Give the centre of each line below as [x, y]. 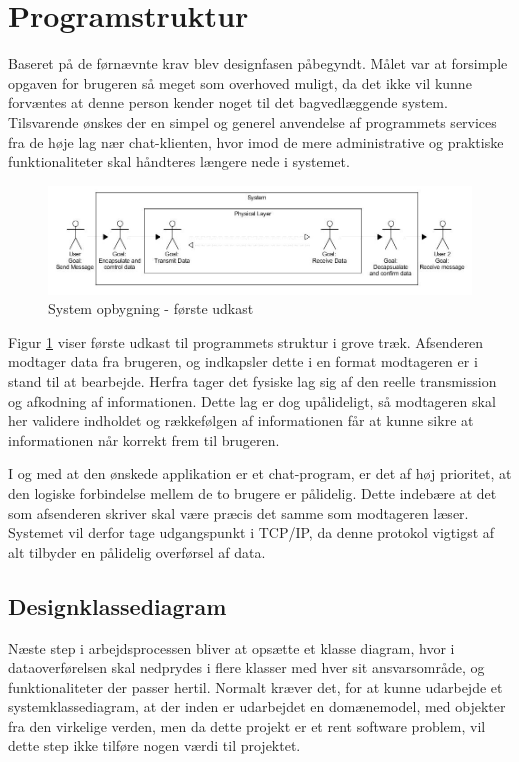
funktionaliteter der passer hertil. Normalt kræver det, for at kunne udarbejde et [255, 686]
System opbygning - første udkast [151, 308]
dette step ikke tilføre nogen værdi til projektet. [154, 745]
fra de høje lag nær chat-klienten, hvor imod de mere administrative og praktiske [256, 141]
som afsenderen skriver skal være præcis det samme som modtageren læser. [238, 512]
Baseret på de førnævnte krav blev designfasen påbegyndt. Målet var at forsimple [258, 63]
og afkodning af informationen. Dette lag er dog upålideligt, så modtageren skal [252, 400]
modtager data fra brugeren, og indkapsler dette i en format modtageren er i [243, 361]
